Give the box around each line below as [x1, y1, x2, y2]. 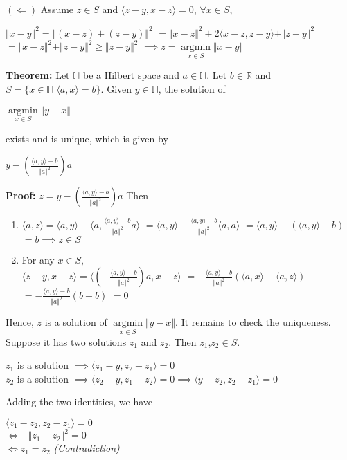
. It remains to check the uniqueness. [175, 315, 331, 329]
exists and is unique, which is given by [6, 131, 168, 145]
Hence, [6, 315, 34, 329]
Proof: [6, 188, 36, 203]
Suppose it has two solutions [6, 334, 127, 349]
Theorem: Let [6, 68, 70, 82]
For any [21, 252, 55, 266]
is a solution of [44, 315, 107, 329]
